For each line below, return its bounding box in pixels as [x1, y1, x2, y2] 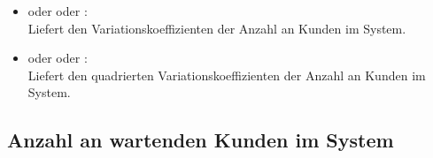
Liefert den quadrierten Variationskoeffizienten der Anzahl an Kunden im [27, 65, 426, 84]
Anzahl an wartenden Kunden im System [7, 126, 394, 154]
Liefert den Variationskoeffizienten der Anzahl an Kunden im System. [27, 19, 406, 37]
